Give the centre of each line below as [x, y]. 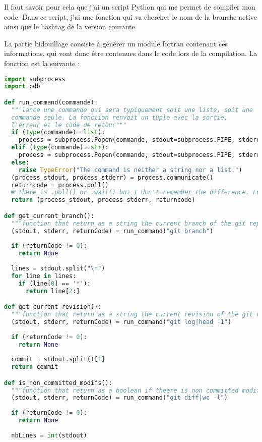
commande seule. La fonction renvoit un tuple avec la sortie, [119, 117]
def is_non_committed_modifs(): [58, 383]
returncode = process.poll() [60, 185]
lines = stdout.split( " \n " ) [58, 268]
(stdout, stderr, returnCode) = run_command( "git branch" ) [112, 231]
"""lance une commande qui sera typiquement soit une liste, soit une [132, 110]
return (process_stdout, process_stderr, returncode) [103, 200]
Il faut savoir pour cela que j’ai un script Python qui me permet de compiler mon [130, 7]
